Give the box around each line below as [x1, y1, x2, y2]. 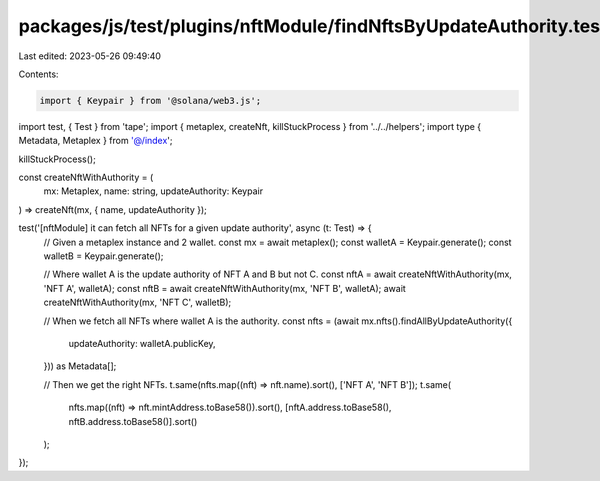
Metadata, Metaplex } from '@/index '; [18, 135, 174, 147]
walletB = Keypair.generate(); [43, 250, 164, 262]
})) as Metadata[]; [43, 360, 117, 372]
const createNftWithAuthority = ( [18, 171, 154, 184]
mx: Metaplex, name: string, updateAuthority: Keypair [43, 185, 264, 197]
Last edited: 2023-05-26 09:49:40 [18, 50, 162, 62]
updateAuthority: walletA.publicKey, [68, 337, 216, 349]
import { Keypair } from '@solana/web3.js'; [39, 95, 262, 106]
